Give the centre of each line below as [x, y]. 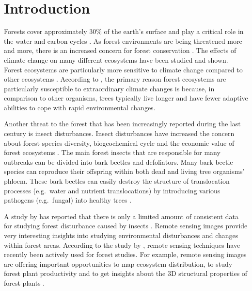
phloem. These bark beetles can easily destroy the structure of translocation [117, 181]
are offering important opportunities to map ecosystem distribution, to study [118, 264]
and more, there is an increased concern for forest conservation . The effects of [120, 50]
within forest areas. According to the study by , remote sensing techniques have [122, 245]
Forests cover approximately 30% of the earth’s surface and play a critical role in [124, 31]
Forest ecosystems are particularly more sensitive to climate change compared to [123, 69]
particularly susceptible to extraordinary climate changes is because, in [109, 88]
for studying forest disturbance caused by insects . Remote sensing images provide [126, 226]
